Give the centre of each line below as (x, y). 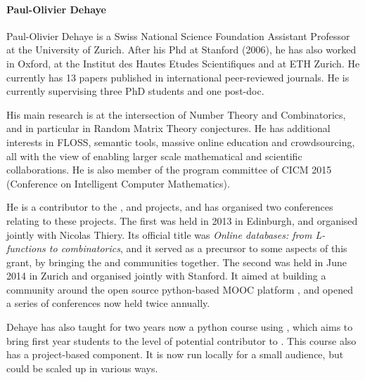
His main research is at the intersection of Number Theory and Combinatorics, (176, 114)
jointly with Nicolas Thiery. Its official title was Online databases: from (159, 234)
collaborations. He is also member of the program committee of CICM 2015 (169, 170)
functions (26, 248)
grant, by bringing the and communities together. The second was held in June (177, 262)
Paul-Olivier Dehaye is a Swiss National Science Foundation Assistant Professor (178, 35)
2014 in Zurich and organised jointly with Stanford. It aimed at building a (166, 276)
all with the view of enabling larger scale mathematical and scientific (154, 156)
